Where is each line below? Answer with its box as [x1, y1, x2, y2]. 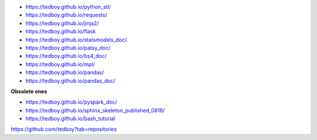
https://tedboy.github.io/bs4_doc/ [25, 53, 107, 60]
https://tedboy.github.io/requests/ [25, 12, 107, 19]
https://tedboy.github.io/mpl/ [25, 60, 95, 67]
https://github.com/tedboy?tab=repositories [11, 126, 117, 133]
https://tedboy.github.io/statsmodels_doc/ [25, 36, 127, 43]
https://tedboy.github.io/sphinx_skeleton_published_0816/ [25, 107, 165, 114]
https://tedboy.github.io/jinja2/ [25, 19, 99, 26]
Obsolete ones [11, 88, 48, 95]
